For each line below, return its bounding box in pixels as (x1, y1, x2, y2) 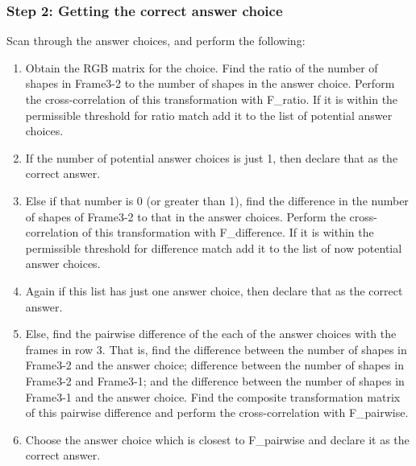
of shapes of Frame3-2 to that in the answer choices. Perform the (25, 208, 346, 225)
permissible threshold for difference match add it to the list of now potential (25, 239, 402, 256)
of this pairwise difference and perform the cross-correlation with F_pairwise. (25, 404, 409, 421)
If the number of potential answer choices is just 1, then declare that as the (25, 149, 398, 166)
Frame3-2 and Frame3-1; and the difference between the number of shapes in (25, 372, 405, 389)
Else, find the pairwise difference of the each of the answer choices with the (25, 325, 397, 342)
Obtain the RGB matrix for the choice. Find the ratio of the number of (25, 59, 378, 76)
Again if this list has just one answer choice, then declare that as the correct (25, 282, 403, 299)
